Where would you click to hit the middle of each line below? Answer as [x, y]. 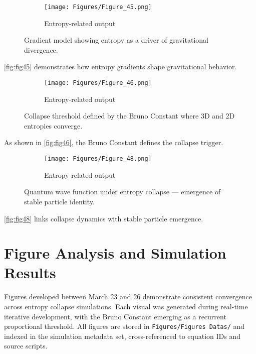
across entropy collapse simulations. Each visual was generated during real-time [126, 306]
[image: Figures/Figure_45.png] [98, 7]
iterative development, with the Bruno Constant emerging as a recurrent [115, 316]
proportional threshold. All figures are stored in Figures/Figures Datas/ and [124, 326]
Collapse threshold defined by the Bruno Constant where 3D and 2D [130, 116]
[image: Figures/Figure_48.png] [98, 159]
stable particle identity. [59, 201]
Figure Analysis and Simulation [115, 253]
